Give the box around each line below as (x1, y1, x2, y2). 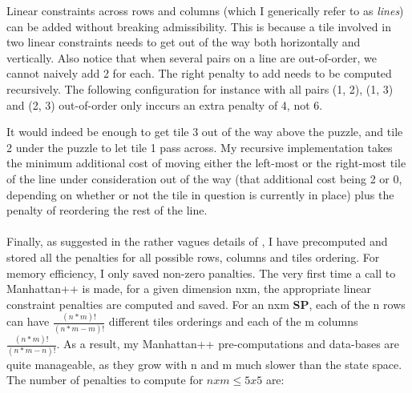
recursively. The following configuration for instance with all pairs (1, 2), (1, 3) (6, 80, 394, 97)
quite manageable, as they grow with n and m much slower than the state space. (6, 355, 402, 372)
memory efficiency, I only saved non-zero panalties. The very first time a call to (6, 264, 396, 281)
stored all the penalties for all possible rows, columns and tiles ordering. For (6, 248, 380, 265)
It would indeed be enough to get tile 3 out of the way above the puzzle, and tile (6, 123, 403, 140)
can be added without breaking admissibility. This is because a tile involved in (6, 18, 391, 34)
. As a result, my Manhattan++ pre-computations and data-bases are (56, 335, 400, 352)
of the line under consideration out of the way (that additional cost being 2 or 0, (6, 170, 402, 186)
